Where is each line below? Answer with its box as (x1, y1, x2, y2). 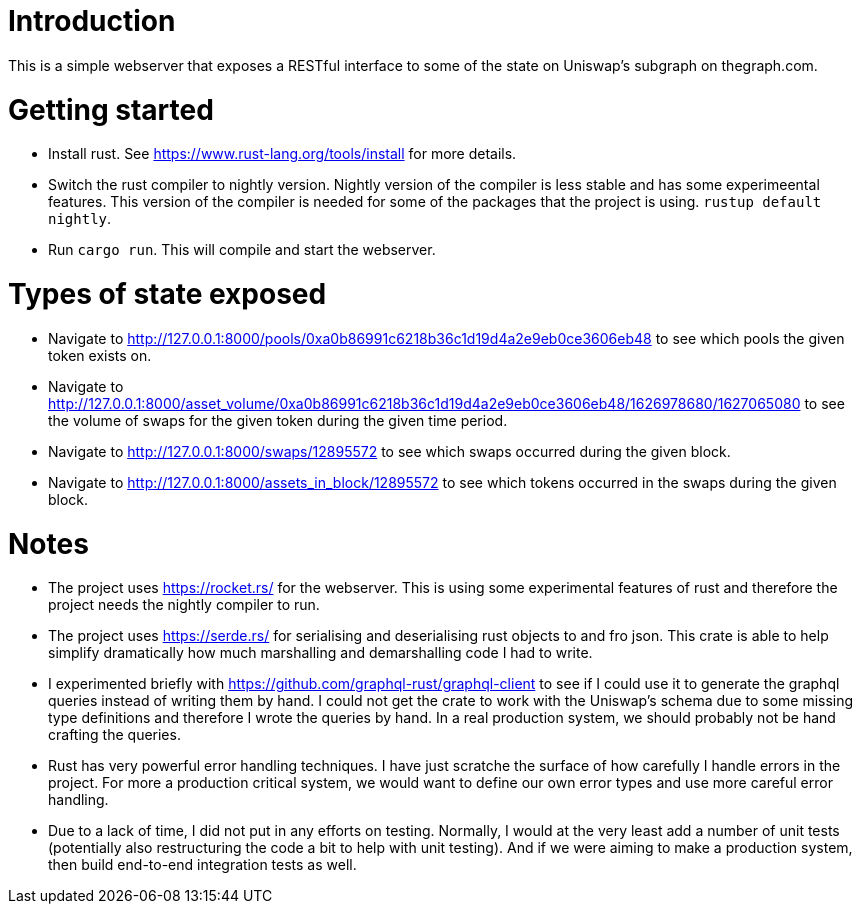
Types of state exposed (8, 277, 327, 311)
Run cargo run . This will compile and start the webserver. (48, 241, 436, 259)
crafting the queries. (48, 726, 181, 744)
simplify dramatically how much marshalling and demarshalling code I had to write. (48, 644, 593, 662)
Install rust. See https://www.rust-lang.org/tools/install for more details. (48, 145, 517, 163)
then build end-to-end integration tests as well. (48, 856, 357, 874)
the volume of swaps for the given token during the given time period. (48, 411, 508, 429)
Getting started (8, 92, 214, 127)
